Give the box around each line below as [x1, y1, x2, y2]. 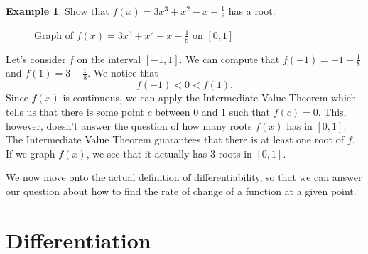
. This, [318, 104, 347, 118]
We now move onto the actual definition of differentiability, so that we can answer [6, 170, 362, 184]
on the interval [77, 51, 141, 66]
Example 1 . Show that [6, 4, 109, 18]
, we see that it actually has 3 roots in [86, 145, 252, 160]
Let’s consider [6, 51, 66, 66]
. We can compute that [179, 51, 280, 66]
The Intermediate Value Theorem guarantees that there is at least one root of [6, 132, 344, 147]
